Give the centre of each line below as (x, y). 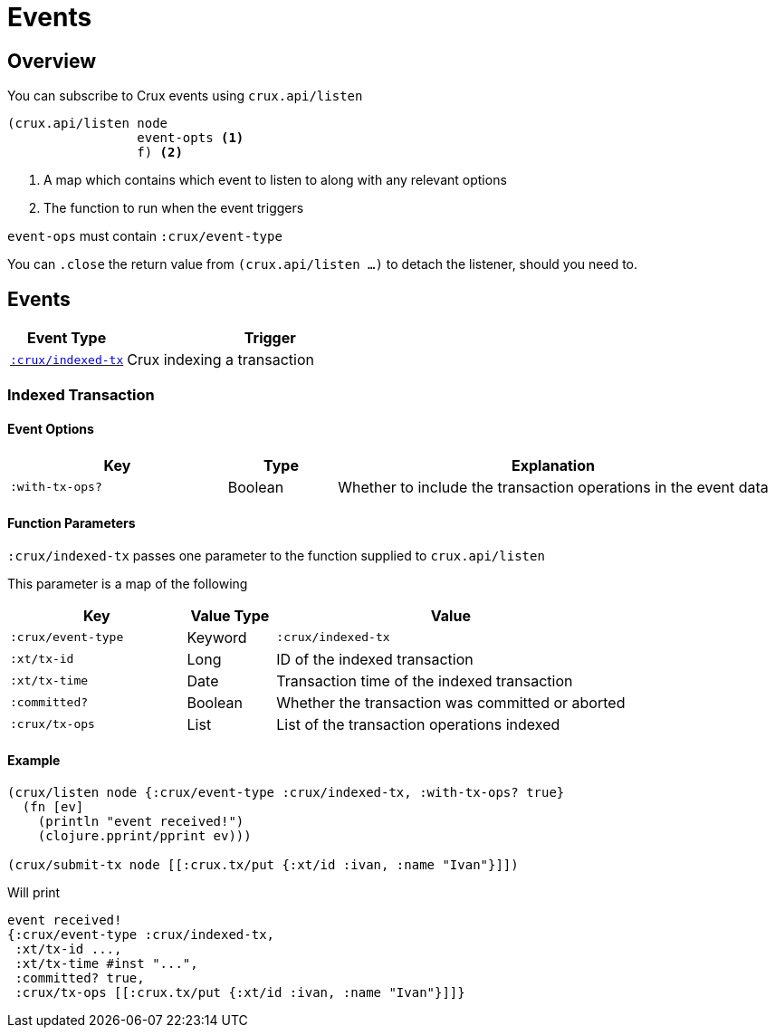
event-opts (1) (191, 138)
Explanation (553, 465)
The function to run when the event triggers (174, 208)
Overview (52, 61)
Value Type (230, 615)
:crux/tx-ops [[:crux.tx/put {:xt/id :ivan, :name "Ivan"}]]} (240, 993)
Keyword (217, 637)
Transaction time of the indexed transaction (425, 680)
